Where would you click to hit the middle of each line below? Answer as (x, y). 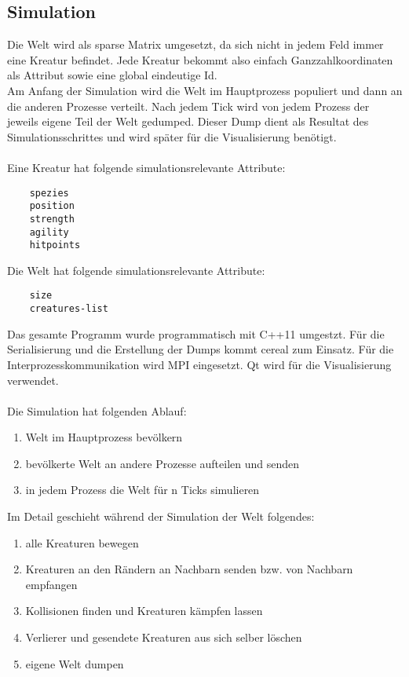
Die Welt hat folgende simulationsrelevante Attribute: (136, 270)
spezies (49, 193)
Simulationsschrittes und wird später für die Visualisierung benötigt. (172, 136)
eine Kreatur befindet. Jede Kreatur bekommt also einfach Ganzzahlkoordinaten (200, 59)
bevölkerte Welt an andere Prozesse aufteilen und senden (163, 463)
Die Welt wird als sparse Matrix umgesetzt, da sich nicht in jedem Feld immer (195, 44)
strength (52, 219)
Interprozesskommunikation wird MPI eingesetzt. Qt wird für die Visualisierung (199, 364)
